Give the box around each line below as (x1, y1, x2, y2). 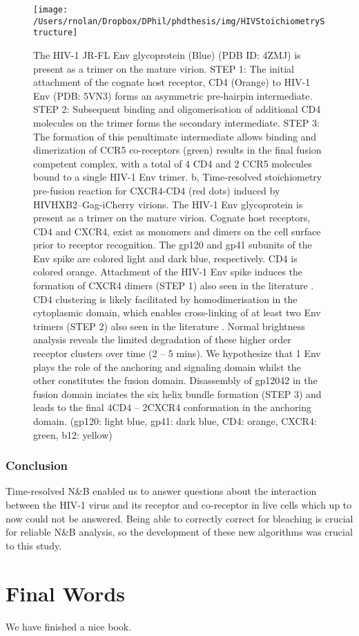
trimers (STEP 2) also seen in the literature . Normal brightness (33, 318, 305, 333)
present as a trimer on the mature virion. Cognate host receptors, (33, 210, 311, 225)
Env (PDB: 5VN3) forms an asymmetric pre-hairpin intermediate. (33, 88, 313, 102)
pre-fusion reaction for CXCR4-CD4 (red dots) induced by (33, 183, 280, 197)
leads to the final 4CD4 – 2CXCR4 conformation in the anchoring (33, 400, 312, 415)
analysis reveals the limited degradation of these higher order (33, 332, 291, 347)
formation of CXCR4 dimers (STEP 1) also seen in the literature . (33, 278, 314, 293)
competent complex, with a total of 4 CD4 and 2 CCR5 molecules (33, 156, 312, 170)
